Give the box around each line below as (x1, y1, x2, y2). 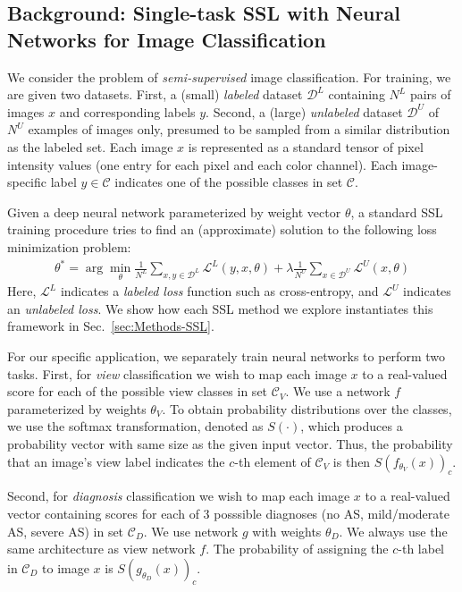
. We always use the (339, 521, 448, 540)
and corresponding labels (59, 102, 196, 121)
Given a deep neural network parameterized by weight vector (7, 202, 341, 221)
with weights (252, 521, 322, 540)
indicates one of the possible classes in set (114, 173, 343, 191)
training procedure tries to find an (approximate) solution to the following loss (7, 220, 437, 239)
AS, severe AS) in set (7, 521, 124, 540)
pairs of (409, 85, 451, 104)
